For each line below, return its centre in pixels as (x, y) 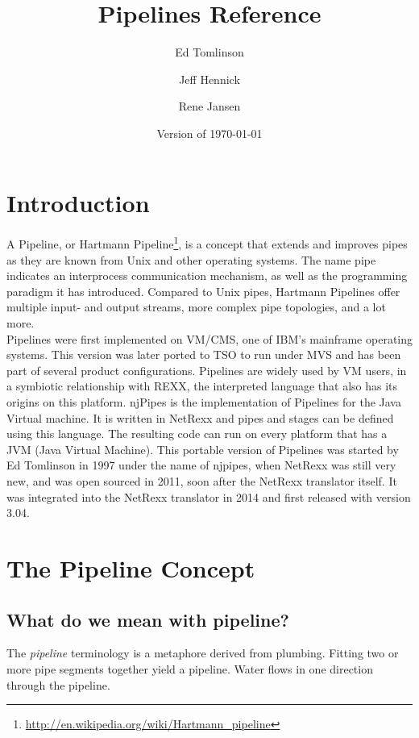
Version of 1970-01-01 (209, 133)
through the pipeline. (58, 684)
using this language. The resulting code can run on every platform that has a (197, 434)
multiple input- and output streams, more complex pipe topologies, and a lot (196, 307)
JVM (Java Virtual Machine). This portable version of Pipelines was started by (203, 449)
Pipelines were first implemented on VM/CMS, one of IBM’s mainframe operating (209, 338)
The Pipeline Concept (131, 567)
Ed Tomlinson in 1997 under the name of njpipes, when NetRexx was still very (201, 465)
